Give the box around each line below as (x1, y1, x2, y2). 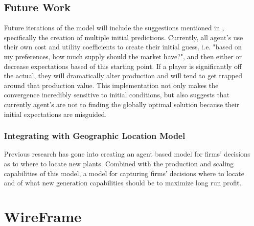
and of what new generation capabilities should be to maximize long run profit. (4, 178, 242, 188)
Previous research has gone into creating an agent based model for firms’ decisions (4, 149, 251, 159)
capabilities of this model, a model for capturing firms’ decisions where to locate (4, 168, 244, 178)
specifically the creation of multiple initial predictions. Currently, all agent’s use (4, 32, 243, 42)
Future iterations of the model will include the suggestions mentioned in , (4, 23, 224, 33)
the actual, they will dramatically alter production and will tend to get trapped (4, 70, 243, 81)
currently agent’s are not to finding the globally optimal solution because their (4, 99, 239, 109)
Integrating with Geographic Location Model (4, 130, 185, 142)
